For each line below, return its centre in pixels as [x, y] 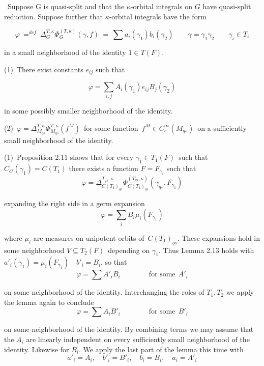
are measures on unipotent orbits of [89, 237]
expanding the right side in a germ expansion [75, 203]
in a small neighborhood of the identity [65, 52]
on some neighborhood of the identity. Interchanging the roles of [104, 292]
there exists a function [104, 168]
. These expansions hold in [219, 237]
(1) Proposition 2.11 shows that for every [69, 157]
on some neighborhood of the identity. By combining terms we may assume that [129, 329]
